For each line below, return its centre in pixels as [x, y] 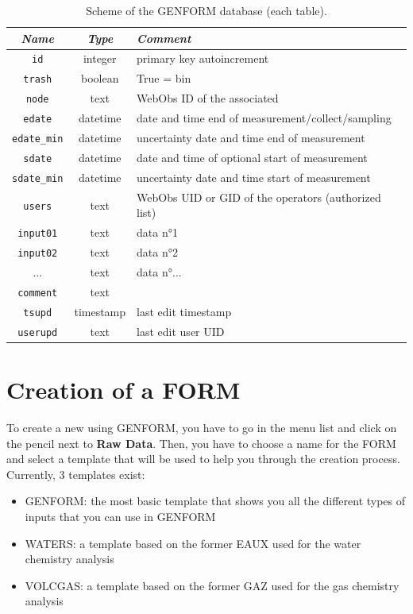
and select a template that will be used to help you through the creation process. [203, 459]
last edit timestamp [184, 311]
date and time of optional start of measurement [252, 157]
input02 [38, 254]
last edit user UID [181, 331]
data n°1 [157, 232]
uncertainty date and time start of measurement [254, 177]
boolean [100, 78]
